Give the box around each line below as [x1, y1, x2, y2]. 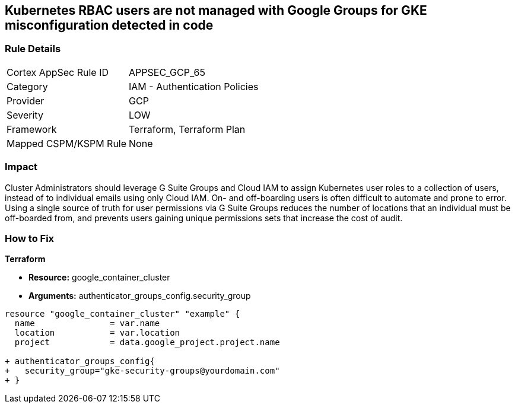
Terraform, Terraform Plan [129, 123, 246, 135]
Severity [7, 109, 43, 121]
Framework [7, 123, 57, 135]
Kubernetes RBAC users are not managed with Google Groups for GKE [5, 3, 427, 18]
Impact [5, 161, 38, 173]
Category [7, 80, 48, 93]
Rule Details [5, 43, 61, 55]
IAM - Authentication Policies [129, 80, 259, 93]
